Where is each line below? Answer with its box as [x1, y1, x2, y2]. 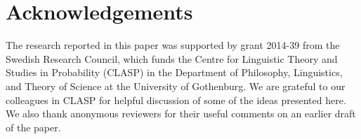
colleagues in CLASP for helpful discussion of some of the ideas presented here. [6, 92, 346, 107]
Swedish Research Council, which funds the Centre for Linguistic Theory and [6, 51, 338, 66]
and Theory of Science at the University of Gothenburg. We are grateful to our [6, 78, 346, 93]
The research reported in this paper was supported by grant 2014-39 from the [6, 38, 340, 52]
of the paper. [6, 119, 61, 134]
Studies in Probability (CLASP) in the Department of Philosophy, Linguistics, [6, 65, 343, 80]
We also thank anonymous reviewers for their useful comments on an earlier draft [6, 106, 356, 121]
